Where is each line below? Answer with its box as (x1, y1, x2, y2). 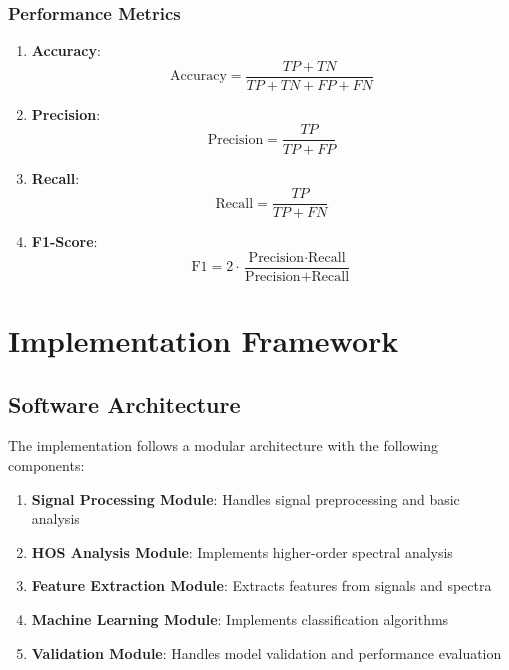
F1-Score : (31, 231, 98, 252)
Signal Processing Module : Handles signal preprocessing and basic (31, 488, 460, 509)
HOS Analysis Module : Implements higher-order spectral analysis (31, 541, 453, 562)
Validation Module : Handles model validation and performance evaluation (31, 642, 502, 663)
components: (8, 455, 85, 476)
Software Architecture (8, 388, 241, 419)
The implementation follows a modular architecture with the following (8, 435, 438, 456)
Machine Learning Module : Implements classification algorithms (31, 608, 449, 629)
